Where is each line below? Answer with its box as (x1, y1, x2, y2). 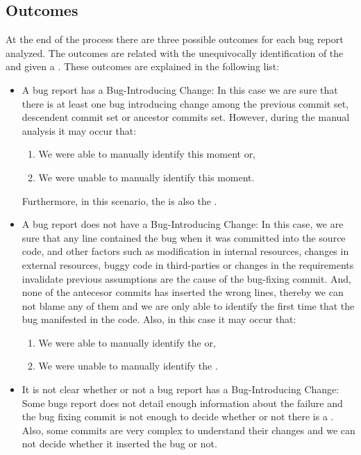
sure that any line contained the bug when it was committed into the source (22, 230, 346, 245)
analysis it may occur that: (22, 123, 137, 138)
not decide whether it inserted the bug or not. (22, 436, 217, 451)
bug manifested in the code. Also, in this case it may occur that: (22, 312, 296, 326)
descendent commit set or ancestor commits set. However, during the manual (22, 110, 350, 124)
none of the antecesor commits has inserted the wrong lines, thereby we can (22, 285, 344, 299)
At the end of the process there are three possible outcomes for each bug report (6, 32, 344, 47)
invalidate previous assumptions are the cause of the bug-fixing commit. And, (22, 271, 351, 286)
